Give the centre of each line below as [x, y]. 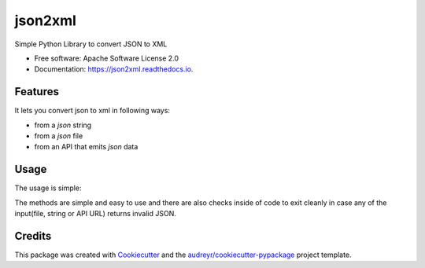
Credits [33, 236]
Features [37, 92]
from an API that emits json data [86, 147]
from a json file [59, 136]
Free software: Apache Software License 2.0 [107, 58]
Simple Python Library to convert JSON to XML [91, 44]
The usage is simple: [48, 188]
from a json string [63, 125]
